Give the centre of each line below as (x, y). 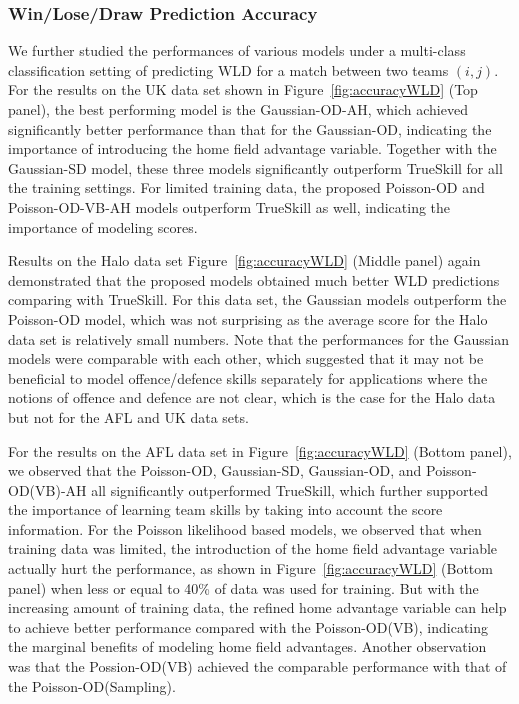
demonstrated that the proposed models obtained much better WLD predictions (254, 279)
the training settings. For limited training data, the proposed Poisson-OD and (246, 187)
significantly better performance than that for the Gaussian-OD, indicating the (250, 128)
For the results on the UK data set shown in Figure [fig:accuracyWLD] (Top (243, 89)
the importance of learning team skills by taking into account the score (225, 509)
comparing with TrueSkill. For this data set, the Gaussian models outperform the (257, 299)
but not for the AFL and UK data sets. (128, 416)
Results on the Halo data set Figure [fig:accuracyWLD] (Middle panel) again (244, 260)
